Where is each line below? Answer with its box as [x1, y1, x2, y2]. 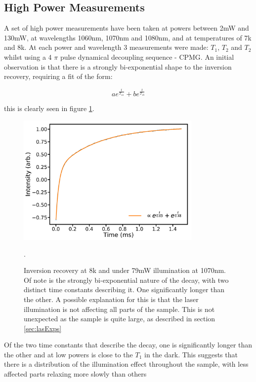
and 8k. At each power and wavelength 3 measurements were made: [4, 42, 209, 52]
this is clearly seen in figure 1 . [4, 103, 94, 114]
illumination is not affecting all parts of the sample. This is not [24, 304, 215, 314]
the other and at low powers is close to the [4, 349, 133, 359]
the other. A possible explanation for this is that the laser [24, 294, 199, 304]
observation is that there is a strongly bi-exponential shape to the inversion [4, 61, 232, 72]
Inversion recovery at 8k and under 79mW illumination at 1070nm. [24, 265, 226, 275]
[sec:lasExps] [24, 323, 62, 333]
